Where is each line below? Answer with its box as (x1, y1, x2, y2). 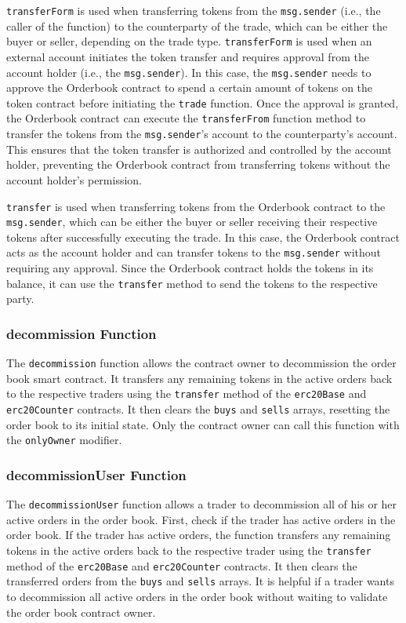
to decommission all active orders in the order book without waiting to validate (6, 588, 388, 604)
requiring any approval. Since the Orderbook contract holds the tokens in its (6, 260, 374, 276)
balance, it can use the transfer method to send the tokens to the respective (6, 275, 378, 291)
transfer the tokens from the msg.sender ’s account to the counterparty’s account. (6, 126, 397, 142)
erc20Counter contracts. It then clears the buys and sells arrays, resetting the (6, 401, 390, 417)
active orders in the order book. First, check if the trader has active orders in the (6, 511, 396, 527)
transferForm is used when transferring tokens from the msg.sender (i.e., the (6, 2, 381, 18)
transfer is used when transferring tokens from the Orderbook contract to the (6, 198, 386, 214)
